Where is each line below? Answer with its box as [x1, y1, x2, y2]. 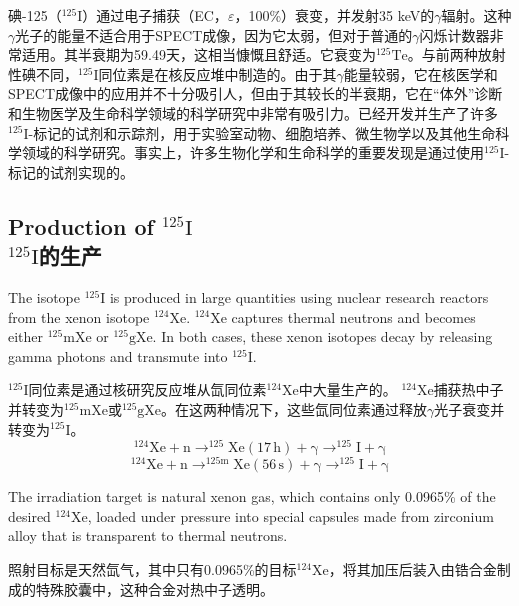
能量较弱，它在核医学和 [343, 63, 498, 84]
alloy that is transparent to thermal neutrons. [8, 525, 288, 546]
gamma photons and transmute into [8, 345, 228, 366]
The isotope [8, 286, 81, 307]
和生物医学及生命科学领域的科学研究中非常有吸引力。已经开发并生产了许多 [8, 102, 498, 123]
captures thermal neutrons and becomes [231, 306, 476, 327]
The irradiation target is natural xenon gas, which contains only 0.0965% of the [8, 486, 496, 507]
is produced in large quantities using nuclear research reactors [109, 286, 489, 307]
